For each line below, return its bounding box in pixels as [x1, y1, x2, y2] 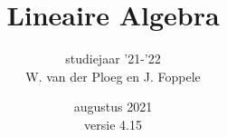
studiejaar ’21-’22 [65, 49, 161, 68]
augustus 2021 [73, 97, 153, 116]
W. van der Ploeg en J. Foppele [25, 66, 201, 85]
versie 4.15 [84, 114, 142, 133]
